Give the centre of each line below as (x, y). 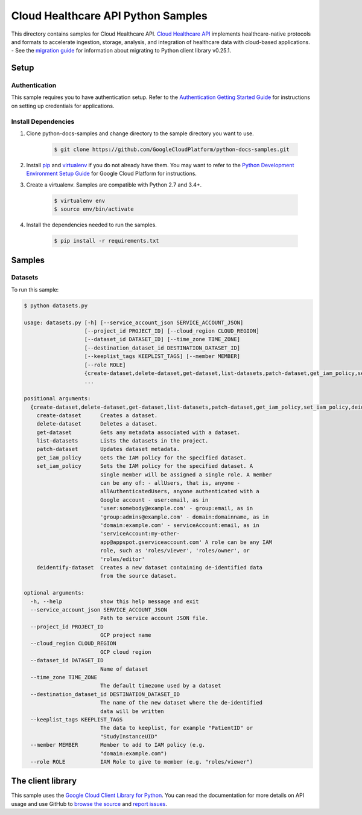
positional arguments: (57, 399)
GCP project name (125, 635)
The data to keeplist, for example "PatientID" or (176, 728)
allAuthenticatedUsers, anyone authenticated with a (179, 491)
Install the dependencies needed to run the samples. (91, 225)
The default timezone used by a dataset (160, 686)
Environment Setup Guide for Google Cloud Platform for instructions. (112, 174)
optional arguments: (54, 593)
